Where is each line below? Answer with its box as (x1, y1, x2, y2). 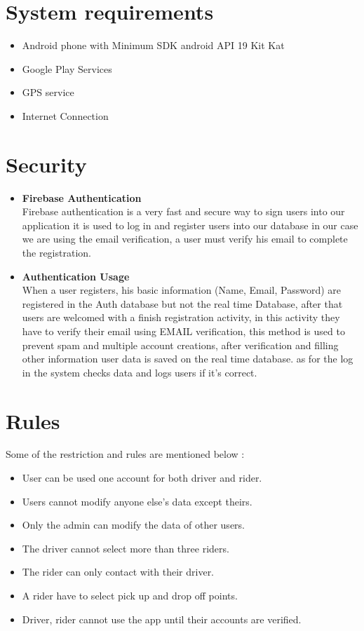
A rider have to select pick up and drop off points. (22, 588, 238, 603)
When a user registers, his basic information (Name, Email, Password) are (22, 283, 341, 297)
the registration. (22, 245, 91, 259)
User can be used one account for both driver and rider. (22, 470, 262, 485)
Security (6, 149, 87, 178)
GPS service (22, 85, 74, 100)
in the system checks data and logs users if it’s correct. (22, 365, 257, 379)
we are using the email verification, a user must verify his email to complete (22, 231, 348, 246)
